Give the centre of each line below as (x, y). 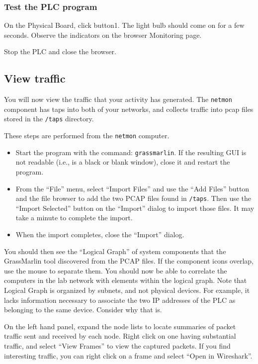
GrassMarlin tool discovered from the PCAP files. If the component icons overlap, (129, 261)
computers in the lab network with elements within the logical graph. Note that (126, 280)
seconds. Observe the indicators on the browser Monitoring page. (103, 35)
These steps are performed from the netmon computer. (87, 136)
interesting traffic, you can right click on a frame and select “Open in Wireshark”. (128, 355)
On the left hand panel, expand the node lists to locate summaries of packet (120, 326)
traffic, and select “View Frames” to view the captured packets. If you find (117, 345)
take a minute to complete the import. (74, 218)
